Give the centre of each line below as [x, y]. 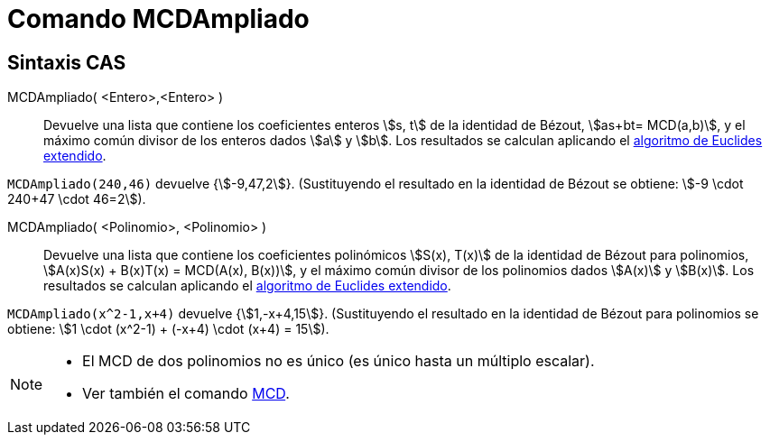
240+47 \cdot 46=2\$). [77, 199]
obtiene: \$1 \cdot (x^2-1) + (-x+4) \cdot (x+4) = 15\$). [168, 329]
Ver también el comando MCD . [186, 394]
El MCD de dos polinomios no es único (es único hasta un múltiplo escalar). [339, 361]
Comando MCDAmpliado [158, 19]
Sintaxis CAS [67, 62]
